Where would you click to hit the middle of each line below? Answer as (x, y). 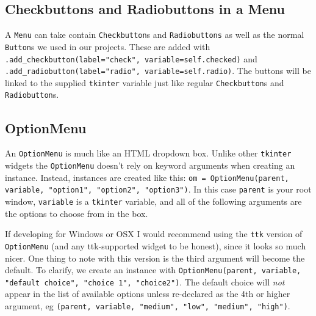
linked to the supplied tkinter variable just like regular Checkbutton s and (145, 82)
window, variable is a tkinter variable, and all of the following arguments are (153, 201)
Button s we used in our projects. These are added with (108, 46)
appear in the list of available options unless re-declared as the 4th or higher (148, 294)
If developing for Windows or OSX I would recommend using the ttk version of (154, 234)
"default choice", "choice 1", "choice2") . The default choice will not (145, 281)
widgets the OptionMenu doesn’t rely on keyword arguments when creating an (150, 165)
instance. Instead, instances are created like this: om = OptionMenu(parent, (147, 177)
